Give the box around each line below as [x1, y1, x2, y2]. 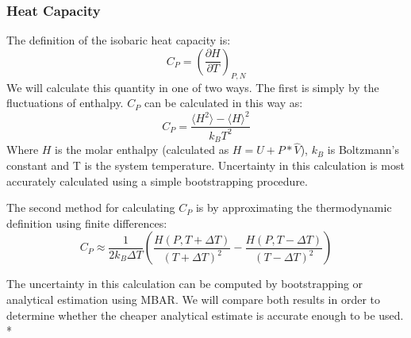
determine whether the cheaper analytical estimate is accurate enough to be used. [6, 306, 404, 323]
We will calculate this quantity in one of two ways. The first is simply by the [6, 79, 379, 95]
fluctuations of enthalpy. [6, 94, 124, 111]
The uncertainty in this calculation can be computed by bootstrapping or [6, 275, 363, 292]
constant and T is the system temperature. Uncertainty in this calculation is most [6, 156, 405, 173]
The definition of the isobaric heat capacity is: [6, 32, 231, 48]
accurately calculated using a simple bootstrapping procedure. [6, 172, 308, 189]
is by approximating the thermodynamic [195, 199, 392, 216]
